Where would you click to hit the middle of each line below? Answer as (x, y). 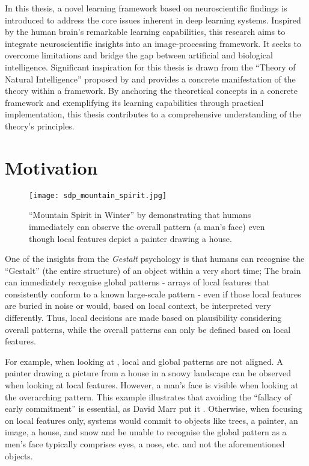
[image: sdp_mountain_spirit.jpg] (98, 195)
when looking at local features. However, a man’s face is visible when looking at (152, 385)
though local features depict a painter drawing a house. (130, 238)
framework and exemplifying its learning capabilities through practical (134, 102)
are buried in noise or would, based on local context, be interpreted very (138, 306)
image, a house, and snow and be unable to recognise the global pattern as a (146, 432)
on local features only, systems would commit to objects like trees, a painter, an (151, 420)
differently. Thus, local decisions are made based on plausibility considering (143, 318)
